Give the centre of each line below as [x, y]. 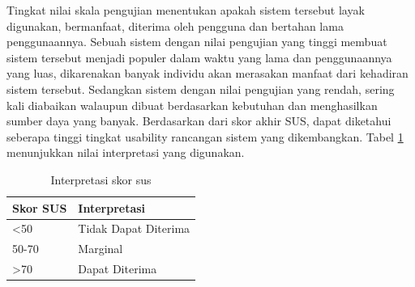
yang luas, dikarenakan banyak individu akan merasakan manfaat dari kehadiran [207, 73]
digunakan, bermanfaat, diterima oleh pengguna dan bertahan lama [175, 25]
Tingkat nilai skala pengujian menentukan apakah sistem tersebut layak [186, 10]
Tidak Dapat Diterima [134, 228]
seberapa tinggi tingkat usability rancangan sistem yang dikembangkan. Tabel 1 [205, 136]
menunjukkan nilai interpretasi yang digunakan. [126, 152]
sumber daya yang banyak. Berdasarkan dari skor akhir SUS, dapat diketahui [199, 121]
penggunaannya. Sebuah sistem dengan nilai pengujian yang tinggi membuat [197, 42]
